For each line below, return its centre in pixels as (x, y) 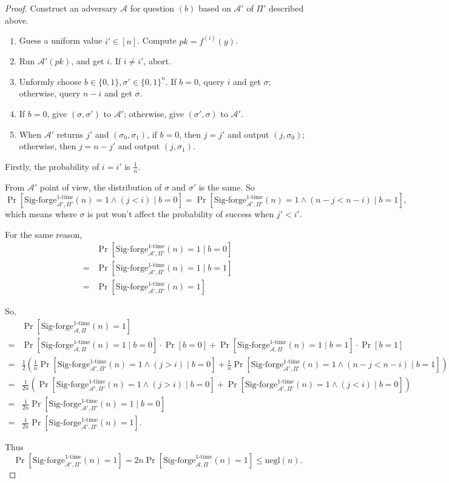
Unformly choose (50, 81)
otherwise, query (50, 93)
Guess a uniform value (61, 40)
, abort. (157, 61)
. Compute (157, 40)
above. (17, 20)
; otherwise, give (154, 113)
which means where (41, 214)
